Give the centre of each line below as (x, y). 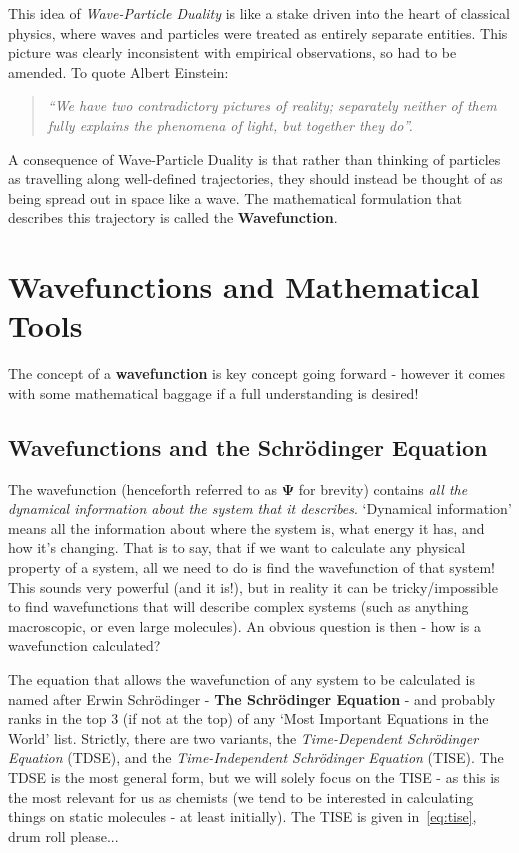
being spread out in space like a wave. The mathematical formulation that (235, 197)
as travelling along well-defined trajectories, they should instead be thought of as (255, 178)
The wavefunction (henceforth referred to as (142, 488)
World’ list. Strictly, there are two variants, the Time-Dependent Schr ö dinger (243, 737)
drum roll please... (63, 835)
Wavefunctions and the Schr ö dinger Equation (248, 446)
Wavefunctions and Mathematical (244, 286)
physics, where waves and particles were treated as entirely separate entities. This (258, 32)
